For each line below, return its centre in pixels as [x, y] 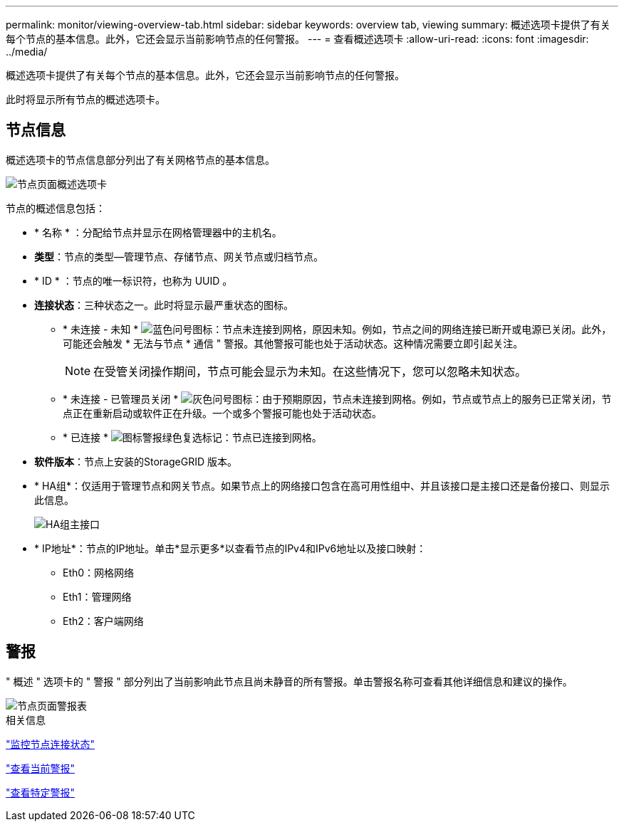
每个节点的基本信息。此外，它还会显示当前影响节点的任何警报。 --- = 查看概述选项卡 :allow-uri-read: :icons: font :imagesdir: [297, 39]
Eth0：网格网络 [99, 572]
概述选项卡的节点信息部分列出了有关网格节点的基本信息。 [140, 159]
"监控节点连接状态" [51, 744]
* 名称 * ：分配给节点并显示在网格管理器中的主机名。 [158, 232]
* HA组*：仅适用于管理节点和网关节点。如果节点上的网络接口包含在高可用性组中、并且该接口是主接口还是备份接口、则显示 [322, 485]
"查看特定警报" [41, 792]
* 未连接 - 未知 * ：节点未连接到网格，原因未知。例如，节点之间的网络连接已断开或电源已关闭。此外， [337, 329]
